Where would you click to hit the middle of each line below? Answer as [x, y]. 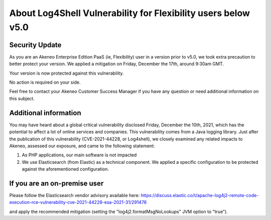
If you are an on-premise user [56, 183]
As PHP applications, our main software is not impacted [79, 155]
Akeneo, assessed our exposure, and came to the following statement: [82, 146]
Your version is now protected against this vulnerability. [66, 73]
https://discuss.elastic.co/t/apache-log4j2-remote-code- [200, 195]
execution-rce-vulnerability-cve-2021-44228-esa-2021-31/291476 [78, 202]
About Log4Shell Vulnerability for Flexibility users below [130, 13]
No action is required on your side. [45, 82]
